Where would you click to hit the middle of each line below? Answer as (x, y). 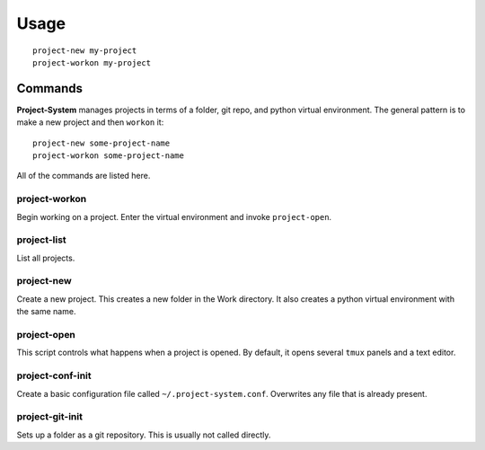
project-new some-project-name (101, 143)
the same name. (46, 312)
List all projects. (46, 258)
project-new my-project (85, 50)
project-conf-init (54, 375)
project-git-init (49, 417)
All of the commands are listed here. (84, 176)
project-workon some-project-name (108, 156)
